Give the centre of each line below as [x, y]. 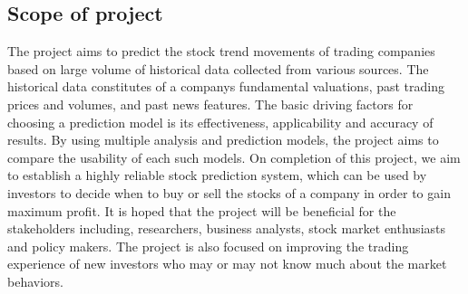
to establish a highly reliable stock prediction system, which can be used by [217, 175]
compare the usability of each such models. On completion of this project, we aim [234, 157]
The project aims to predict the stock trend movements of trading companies [221, 51]
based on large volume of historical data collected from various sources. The [218, 68]
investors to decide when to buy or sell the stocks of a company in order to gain [229, 192]
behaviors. [35, 281]
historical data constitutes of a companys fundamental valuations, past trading [226, 86]
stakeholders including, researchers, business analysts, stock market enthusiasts [226, 228]
